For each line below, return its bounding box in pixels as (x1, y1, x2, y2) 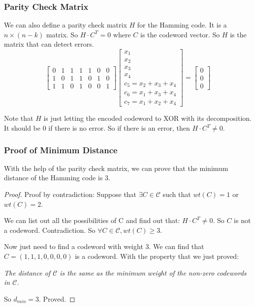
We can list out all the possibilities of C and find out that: (4, 215, 180, 225)
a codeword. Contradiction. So (4, 224, 96, 235)
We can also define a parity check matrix (4, 20, 127, 30)
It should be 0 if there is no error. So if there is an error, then (4, 123, 190, 133)
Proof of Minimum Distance (4, 143, 118, 156)
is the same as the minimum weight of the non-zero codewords (60, 267, 247, 278)
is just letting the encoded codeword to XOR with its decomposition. (43, 113, 252, 123)
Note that (4, 113, 33, 123)
